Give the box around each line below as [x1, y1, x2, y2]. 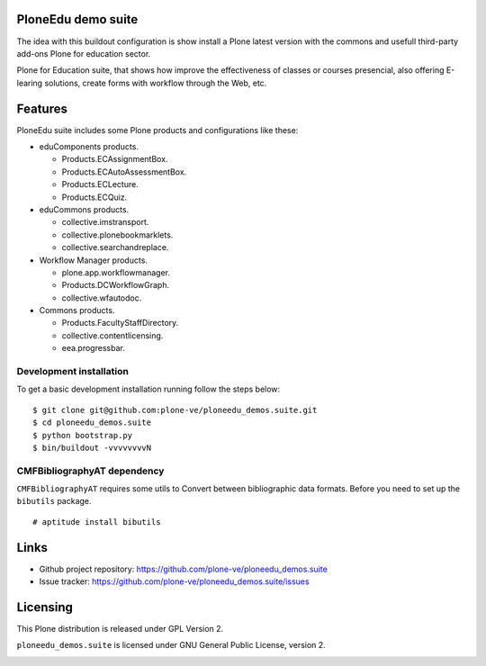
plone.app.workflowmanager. [61, 266, 171, 278]
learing [16, 77, 43, 88]
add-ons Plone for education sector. [16, 48, 151, 58]
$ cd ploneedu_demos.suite [32, 418, 152, 427]
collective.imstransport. [61, 217, 149, 228]
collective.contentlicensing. [61, 329, 164, 341]
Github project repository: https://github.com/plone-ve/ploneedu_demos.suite [39, 563, 328, 574]
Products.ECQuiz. [61, 192, 128, 202]
